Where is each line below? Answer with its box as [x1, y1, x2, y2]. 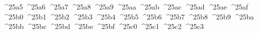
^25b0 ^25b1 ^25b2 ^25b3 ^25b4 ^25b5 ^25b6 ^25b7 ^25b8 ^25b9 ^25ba [3, 11, 254, 21]
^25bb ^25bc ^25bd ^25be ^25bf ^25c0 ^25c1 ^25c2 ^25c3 [3, 21, 204, 31]
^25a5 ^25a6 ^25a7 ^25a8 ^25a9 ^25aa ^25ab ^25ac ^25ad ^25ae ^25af [3, 1, 248, 11]
